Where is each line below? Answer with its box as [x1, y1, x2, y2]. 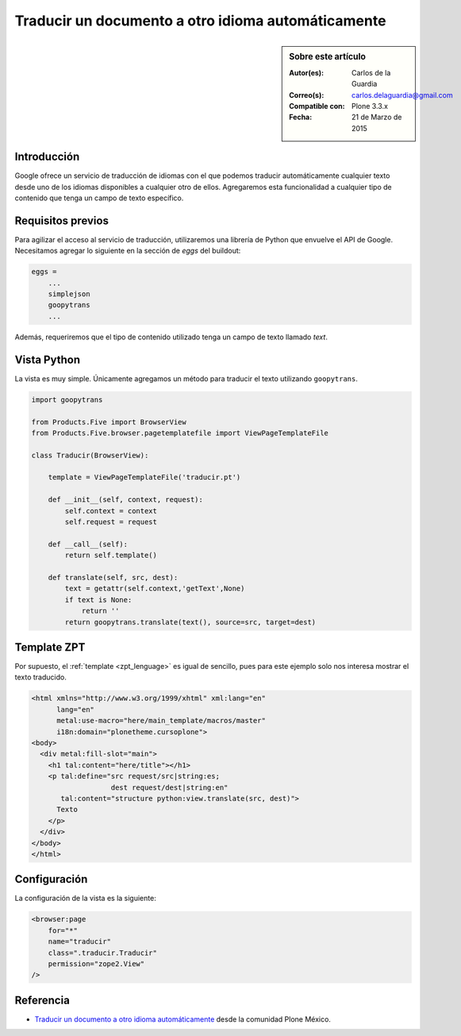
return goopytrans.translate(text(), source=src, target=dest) [64, 617, 317, 627]
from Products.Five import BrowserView [31, 417, 186, 427]
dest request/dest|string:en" [110, 783, 229, 792]
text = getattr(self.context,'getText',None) [64, 584, 245, 593]
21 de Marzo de [352, 112, 402, 122]
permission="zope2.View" [48, 959, 145, 968]
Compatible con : [289, 101, 345, 110]
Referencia [14, 993, 71, 1007]
